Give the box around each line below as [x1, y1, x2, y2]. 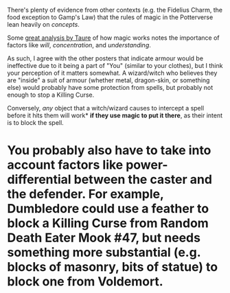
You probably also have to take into [7, 143, 211, 159]
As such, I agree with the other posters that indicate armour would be [7, 54, 204, 62]
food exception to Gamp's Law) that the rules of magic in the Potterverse [7, 13, 214, 21]
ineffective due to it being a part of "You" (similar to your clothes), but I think [7, 62, 223, 69]
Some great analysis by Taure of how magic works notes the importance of [7, 34, 220, 42]
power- [126, 157, 168, 173]
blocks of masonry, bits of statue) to [7, 259, 218, 275]
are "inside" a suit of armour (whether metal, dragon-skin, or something [7, 76, 210, 84]
